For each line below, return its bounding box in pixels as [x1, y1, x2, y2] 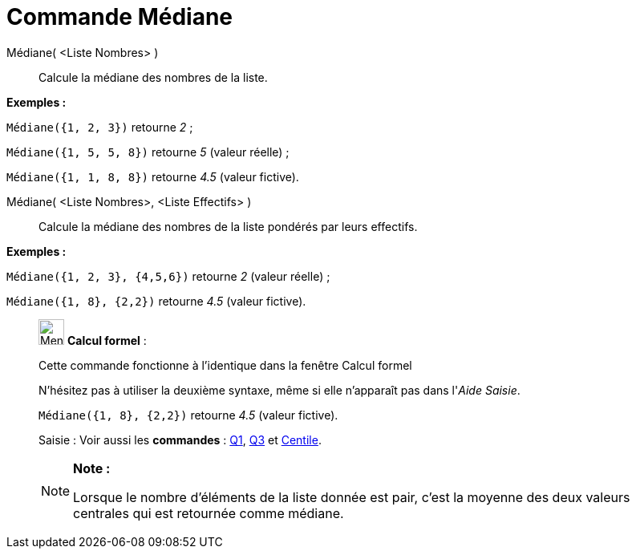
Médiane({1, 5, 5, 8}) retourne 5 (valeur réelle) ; [6, 144, 290, 159]
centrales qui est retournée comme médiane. [73, 504, 344, 521]
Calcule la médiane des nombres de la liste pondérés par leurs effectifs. [38, 219, 418, 233]
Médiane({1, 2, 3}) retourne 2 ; [6, 120, 193, 134]
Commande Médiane [6, 3, 233, 30]
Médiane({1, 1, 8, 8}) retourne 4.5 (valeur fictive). [6, 169, 299, 184]
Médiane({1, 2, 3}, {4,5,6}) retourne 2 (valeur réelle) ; [6, 269, 330, 283]
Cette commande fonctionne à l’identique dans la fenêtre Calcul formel [38, 358, 412, 372]
